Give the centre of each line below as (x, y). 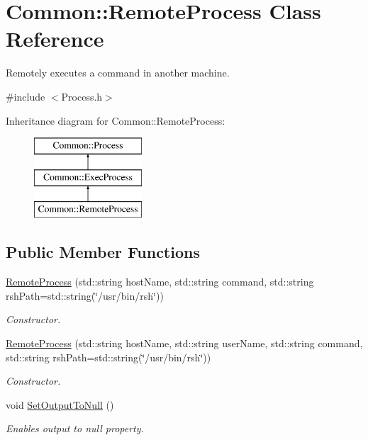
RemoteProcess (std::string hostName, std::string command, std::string (160, 282)
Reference (55, 39)
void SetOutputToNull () (60, 404)
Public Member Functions (103, 252)
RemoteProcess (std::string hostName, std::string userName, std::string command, (184, 343)
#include (26, 96)
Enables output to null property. (75, 428)
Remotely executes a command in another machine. (118, 73)
